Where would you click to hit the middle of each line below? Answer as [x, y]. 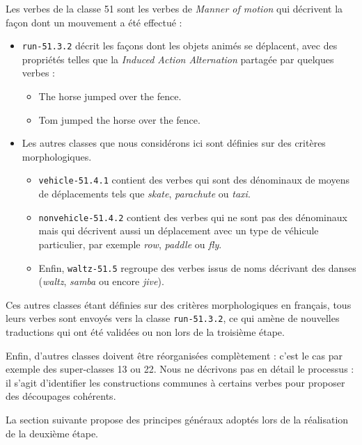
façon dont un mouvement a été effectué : [94, 22]
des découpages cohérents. [61, 396]
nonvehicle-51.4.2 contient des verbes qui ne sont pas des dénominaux [193, 217]
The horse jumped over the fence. [110, 96]
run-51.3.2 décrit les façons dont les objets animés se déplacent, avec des [180, 46]
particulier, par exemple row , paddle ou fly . [130, 244]
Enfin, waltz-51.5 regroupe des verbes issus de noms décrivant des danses [197, 267]
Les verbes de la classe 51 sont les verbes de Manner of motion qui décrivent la [174, 8]
